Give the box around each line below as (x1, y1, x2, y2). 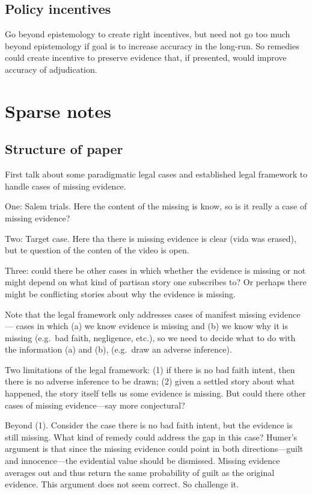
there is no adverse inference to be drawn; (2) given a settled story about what (5, 375, 295, 387)
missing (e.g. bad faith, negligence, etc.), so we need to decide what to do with (5, 331, 296, 344)
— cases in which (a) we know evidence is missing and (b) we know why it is (5, 320, 288, 332)
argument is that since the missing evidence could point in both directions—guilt (5, 442, 304, 455)
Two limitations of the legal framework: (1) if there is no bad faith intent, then (5, 363, 295, 375)
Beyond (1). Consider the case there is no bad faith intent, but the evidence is (5, 419, 293, 431)
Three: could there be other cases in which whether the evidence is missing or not (5, 264, 306, 276)
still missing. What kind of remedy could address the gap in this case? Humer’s (5, 430, 298, 443)
